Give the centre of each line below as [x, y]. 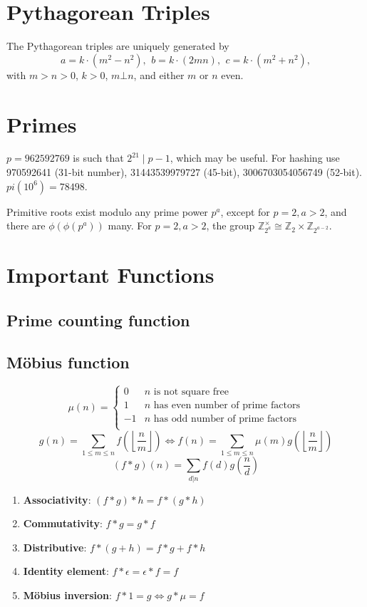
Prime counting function [98, 320]
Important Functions [110, 275]
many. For [130, 225]
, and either [159, 74]
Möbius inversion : [67, 595]
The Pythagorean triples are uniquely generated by [118, 46]
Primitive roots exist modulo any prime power [107, 211]
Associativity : [57, 499]
